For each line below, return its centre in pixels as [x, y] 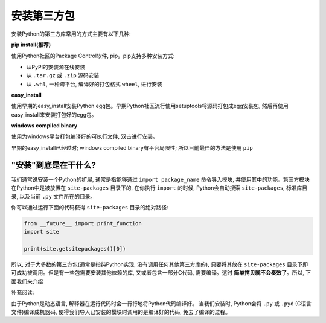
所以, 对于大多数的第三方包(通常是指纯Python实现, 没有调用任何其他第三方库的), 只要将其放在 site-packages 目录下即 [160, 264]
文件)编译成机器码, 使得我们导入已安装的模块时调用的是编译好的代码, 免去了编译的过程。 [121, 312]
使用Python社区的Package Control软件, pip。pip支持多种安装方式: [93, 56]
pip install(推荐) [31, 45]
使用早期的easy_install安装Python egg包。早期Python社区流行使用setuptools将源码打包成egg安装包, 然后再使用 [150, 106]
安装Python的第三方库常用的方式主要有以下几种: [71, 34]
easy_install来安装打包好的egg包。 [54, 114]
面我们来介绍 [27, 281]
